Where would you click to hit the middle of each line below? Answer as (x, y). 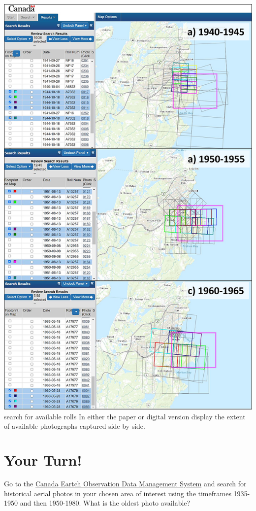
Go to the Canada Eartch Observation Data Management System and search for (125, 484)
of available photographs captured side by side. (75, 426)
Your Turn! (43, 460)
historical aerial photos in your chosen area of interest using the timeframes (118, 493)
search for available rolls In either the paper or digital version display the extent (125, 416)
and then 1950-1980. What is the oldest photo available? (105, 503)
